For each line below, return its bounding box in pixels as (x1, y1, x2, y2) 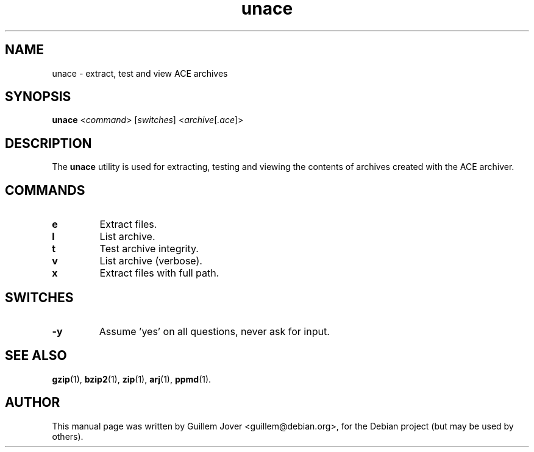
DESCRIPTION (5, 135, 92, 151)
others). (52, 431, 84, 442)
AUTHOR (5, 395, 60, 411)
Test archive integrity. (99, 242, 199, 255)
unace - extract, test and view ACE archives (52, 68, 228, 79)
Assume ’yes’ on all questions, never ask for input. (99, 325, 330, 337)
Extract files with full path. (99, 267, 219, 280)
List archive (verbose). (99, 255, 202, 267)
